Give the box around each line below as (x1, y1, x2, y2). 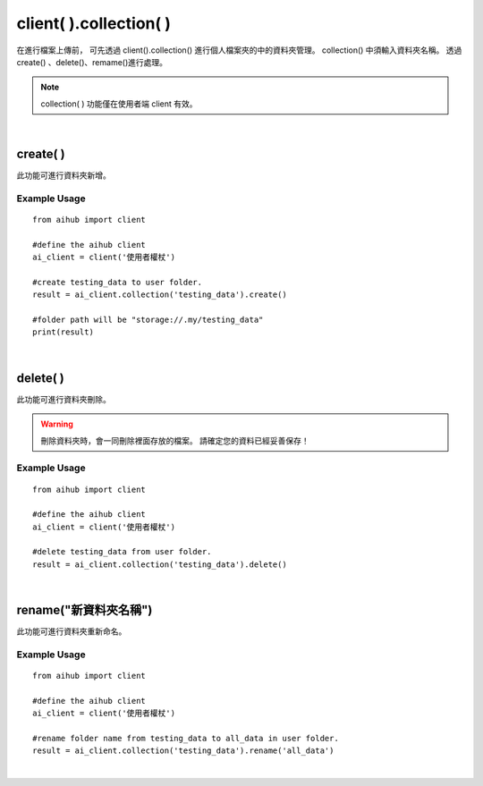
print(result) (32, 327, 94, 337)
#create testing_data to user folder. (32, 277, 203, 287)
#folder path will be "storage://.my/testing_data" (32, 315, 264, 325)
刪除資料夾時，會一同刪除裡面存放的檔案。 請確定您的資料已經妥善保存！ (40, 435, 309, 446)
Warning (40, 418, 73, 429)
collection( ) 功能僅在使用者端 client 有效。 (40, 98, 198, 109)
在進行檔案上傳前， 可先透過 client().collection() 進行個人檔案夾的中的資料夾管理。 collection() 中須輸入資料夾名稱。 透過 (16, 45, 462, 55)
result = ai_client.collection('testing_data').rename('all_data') (32, 746, 335, 756)
